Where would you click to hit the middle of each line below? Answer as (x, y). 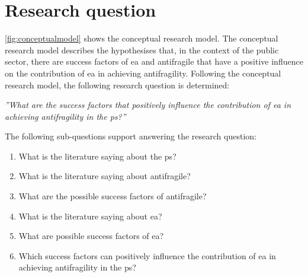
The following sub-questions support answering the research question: (131, 136)
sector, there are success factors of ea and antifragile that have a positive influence (154, 61)
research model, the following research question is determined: (117, 85)
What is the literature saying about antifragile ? (105, 176)
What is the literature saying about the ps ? (97, 156)
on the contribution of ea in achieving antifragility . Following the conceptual (143, 73)
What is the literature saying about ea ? (90, 216)
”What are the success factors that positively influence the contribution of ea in (148, 105)
